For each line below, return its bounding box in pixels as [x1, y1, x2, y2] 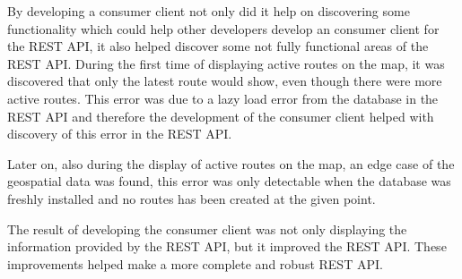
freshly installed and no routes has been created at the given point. [7, 189, 376, 207]
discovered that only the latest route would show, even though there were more [7, 72, 442, 90]
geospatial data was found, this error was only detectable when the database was [7, 172, 451, 190]
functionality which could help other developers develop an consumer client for [7, 19, 440, 38]
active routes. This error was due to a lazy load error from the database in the [7, 89, 439, 107]
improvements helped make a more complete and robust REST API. [7, 254, 383, 273]
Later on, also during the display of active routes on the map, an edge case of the [7, 154, 455, 173]
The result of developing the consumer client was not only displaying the [7, 219, 407, 238]
